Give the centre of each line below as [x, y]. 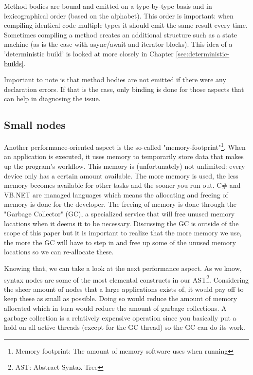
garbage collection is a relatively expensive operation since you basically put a [120, 317]
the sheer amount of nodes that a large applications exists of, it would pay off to [124, 289]
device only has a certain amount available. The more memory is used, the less [121, 175]
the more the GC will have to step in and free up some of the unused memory [120, 242]
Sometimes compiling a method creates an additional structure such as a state [120, 34]
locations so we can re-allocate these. [59, 252]
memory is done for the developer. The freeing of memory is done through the [120, 204]
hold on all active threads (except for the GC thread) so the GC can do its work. [125, 327]
